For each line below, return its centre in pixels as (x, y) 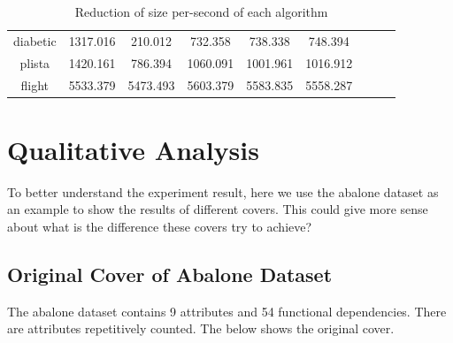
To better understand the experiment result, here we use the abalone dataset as (223, 191)
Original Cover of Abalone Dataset (170, 274)
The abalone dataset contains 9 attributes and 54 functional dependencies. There (227, 311)
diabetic (35, 40)
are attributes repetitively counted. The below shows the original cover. (201, 328)
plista (35, 62)
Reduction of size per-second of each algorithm (201, 11)
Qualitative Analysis (133, 149)
